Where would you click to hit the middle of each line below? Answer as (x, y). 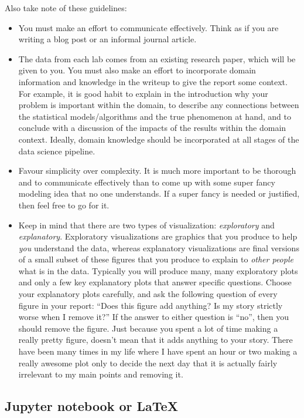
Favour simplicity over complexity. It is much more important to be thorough (157, 171)
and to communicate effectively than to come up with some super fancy (147, 182)
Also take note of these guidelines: (66, 8)
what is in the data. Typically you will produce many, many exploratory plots (158, 270)
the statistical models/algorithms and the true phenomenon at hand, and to (155, 116)
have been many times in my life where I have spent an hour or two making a (158, 351)
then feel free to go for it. (64, 205)
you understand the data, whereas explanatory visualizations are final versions (159, 247)
